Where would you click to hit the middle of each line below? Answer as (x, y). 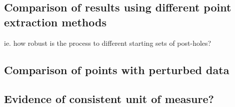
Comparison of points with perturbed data (117, 69)
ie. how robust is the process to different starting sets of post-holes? (108, 43)
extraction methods (55, 22)
